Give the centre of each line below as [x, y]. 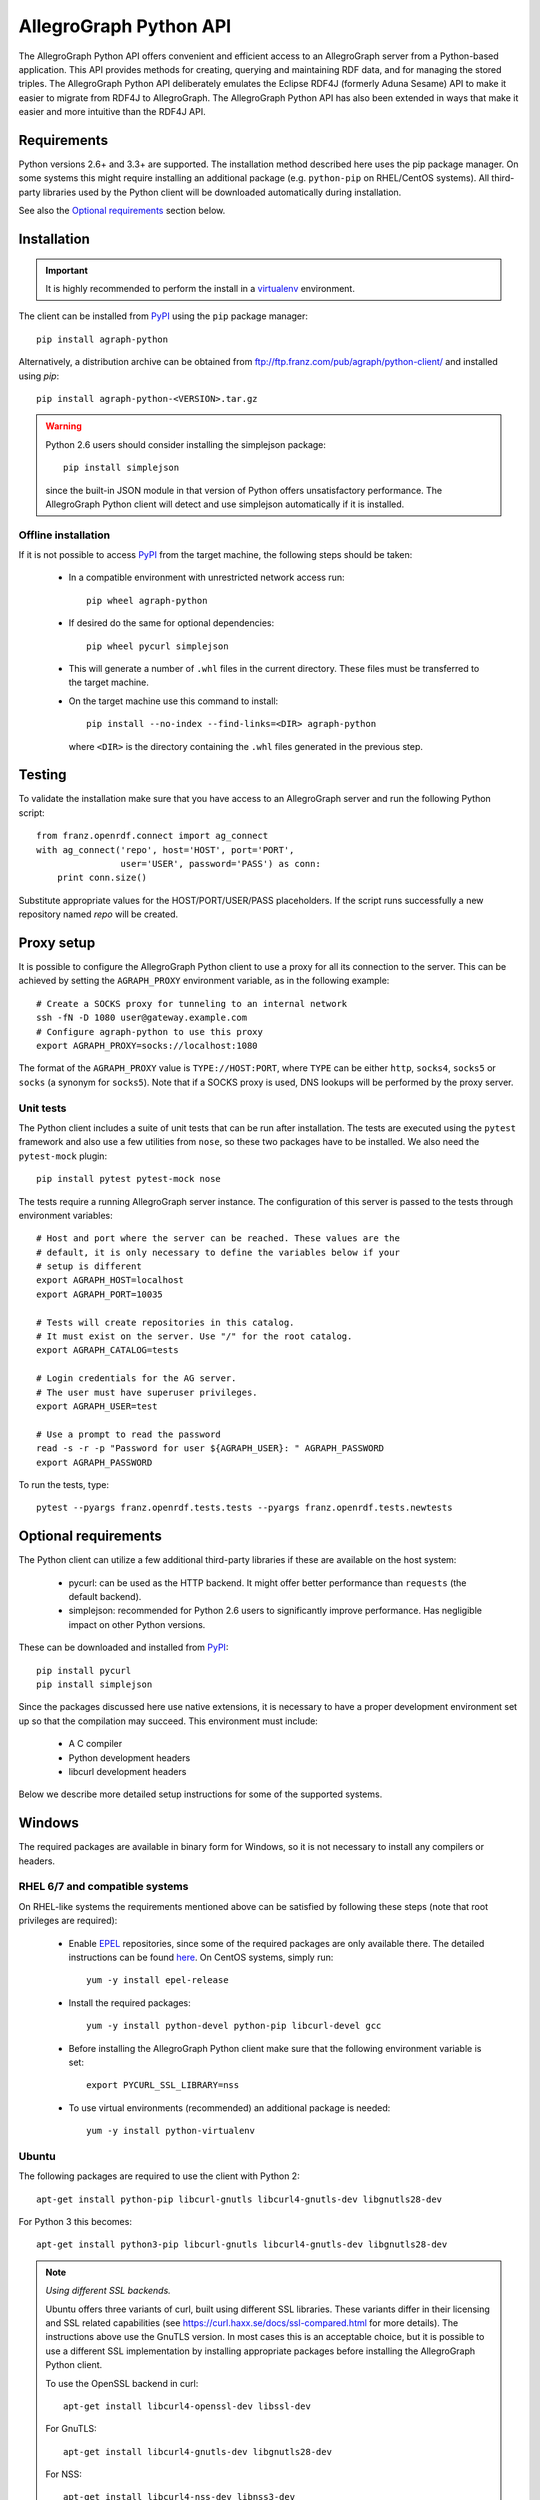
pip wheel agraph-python [147, 600]
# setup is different [89, 1266]
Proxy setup [57, 943]
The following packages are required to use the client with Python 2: [159, 2176]
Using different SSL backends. [108, 2291]
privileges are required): [68, 1921]
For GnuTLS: [71, 2429]
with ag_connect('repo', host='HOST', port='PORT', [165, 849]
